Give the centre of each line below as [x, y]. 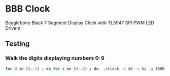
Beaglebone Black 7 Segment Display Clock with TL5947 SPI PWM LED [80, 23]
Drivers [13, 28]
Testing [18, 44]
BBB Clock [28, 9]
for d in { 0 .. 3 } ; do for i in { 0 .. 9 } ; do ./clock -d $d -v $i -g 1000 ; [86, 68]
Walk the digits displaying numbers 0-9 [55, 58]
